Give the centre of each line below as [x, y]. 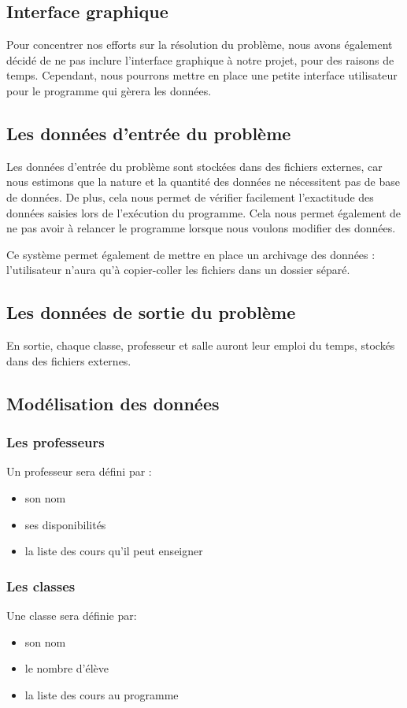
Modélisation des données [113, 403]
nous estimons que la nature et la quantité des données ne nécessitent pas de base [203, 182]
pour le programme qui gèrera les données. [109, 90]
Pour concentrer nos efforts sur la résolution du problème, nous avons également [200, 44]
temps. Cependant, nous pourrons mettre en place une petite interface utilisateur [202, 75]
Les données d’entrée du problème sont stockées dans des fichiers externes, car [194, 166]
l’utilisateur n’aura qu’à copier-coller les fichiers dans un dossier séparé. [178, 270]
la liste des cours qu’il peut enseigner [114, 551]
